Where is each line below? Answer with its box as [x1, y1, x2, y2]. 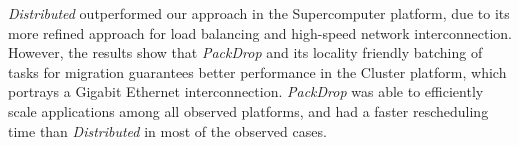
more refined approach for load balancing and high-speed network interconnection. [8, 22, 512, 43]
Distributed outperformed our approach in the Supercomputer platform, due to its [8, 3, 510, 23]
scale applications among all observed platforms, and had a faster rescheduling [8, 100, 489, 121]
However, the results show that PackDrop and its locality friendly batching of [8, 42, 483, 63]
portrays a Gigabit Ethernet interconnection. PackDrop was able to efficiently [8, 81, 484, 102]
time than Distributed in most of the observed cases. [8, 120, 327, 141]
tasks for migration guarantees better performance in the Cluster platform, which [8, 61, 507, 82]
